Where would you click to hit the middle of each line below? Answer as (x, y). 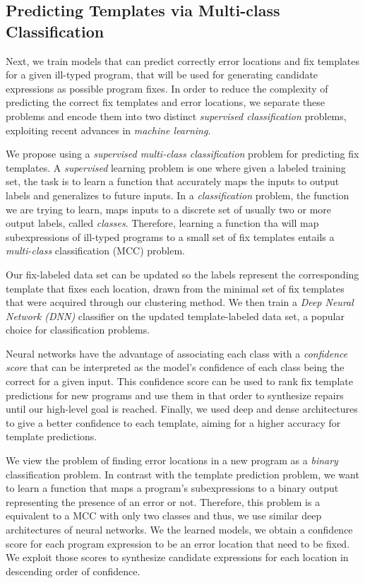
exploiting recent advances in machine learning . (108, 130)
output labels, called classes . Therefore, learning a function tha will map (162, 223)
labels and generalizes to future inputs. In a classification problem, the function (178, 195)
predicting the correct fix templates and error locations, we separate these (166, 102)
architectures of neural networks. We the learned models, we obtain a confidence (179, 529)
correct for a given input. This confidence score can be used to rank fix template (179, 381)
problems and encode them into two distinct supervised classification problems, (176, 116)
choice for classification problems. (78, 330)
